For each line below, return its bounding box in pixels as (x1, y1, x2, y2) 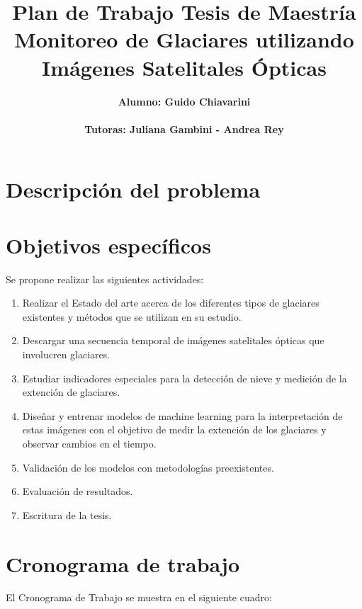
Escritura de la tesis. (22, 507, 112, 522)
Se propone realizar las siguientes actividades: (6, 271, 204, 286)
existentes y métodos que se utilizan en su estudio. (22, 309, 242, 324)
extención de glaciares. (22, 385, 120, 399)
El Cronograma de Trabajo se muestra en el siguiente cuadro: (6, 590, 272, 605)
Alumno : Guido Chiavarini (118, 93, 251, 108)
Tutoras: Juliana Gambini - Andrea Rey (84, 121, 284, 136)
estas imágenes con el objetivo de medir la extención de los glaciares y (22, 422, 327, 437)
